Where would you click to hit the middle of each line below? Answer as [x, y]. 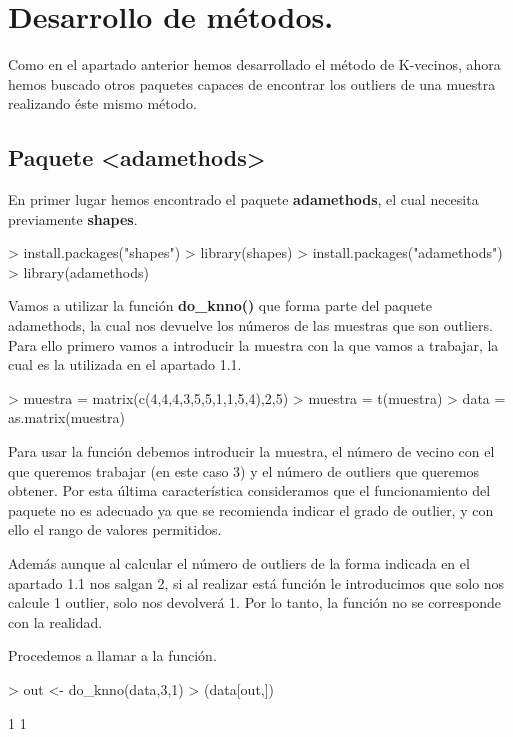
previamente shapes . [73, 218]
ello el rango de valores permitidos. [115, 529]
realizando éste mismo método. [102, 103]
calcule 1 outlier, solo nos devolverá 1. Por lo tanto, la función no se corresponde [255, 602]
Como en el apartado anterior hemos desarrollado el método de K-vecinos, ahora [254, 64]
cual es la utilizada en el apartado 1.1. [125, 364]
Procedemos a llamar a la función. [112, 655]
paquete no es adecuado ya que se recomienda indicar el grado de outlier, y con [251, 509]
